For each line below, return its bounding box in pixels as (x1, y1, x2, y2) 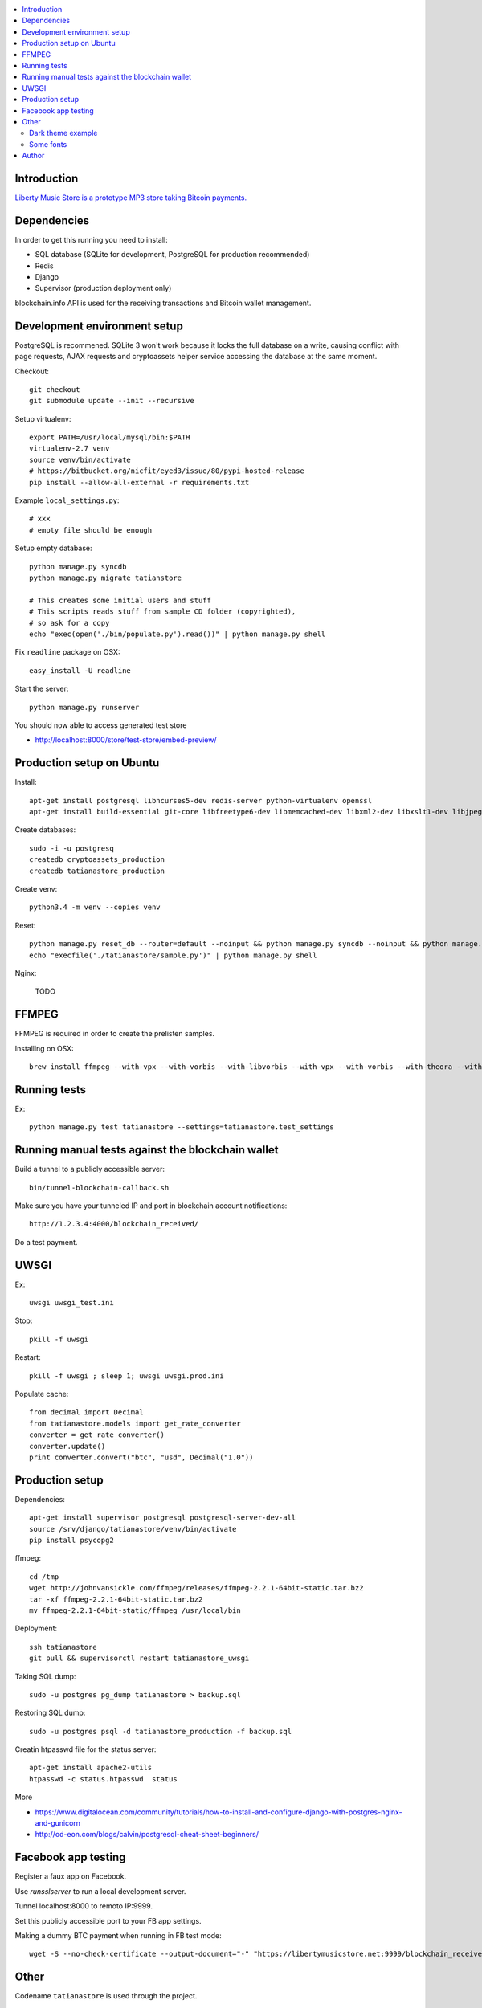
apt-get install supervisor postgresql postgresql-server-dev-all (29, 1513, 296, 1522)
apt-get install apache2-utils (29, 1763, 153, 1773)
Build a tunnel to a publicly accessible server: (14, 1165, 165, 1174)
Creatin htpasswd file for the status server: (14, 1745, 157, 1754)
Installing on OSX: (14, 1043, 74, 1053)
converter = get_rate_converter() (29, 1430, 165, 1439)
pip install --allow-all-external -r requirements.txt (29, 478, 250, 487)
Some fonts (29, 139, 67, 149)
